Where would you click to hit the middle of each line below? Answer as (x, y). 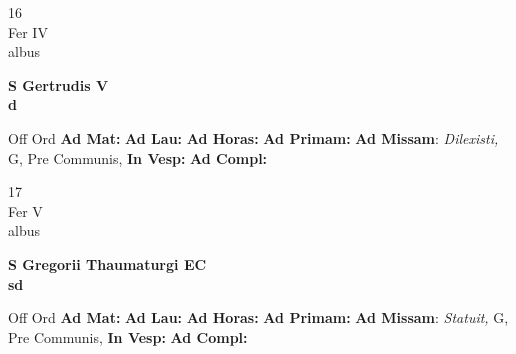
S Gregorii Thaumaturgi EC (107, 263)
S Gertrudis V (58, 84)
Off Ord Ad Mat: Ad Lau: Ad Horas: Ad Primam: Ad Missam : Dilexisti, (253, 137)
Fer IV (28, 31)
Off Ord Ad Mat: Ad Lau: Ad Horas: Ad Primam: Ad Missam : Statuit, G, (258, 317)
